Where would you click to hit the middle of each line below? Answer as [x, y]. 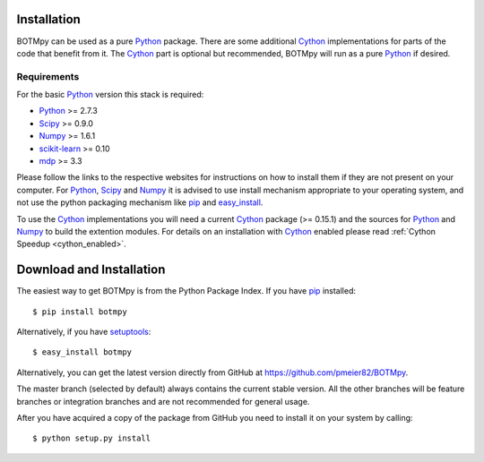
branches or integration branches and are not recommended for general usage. [163, 401]
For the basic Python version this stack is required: [110, 95]
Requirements [48, 76]
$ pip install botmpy [80, 312]
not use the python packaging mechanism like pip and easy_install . [140, 202]
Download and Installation [91, 270]
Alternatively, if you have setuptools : [84, 332]
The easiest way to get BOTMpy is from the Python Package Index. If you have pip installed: [186, 291]
